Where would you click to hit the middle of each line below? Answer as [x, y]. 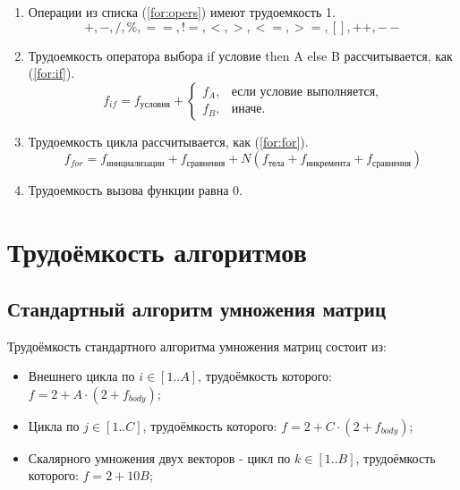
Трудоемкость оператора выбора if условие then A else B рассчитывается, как [240, 55]
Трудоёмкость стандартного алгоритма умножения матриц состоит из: [197, 346]
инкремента [328, 163]
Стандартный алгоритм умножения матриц [197, 308]
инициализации [136, 163]
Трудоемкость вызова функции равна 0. [135, 190]
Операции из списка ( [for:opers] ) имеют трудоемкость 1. [182, 12]
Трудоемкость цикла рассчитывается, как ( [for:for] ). [168, 141]
